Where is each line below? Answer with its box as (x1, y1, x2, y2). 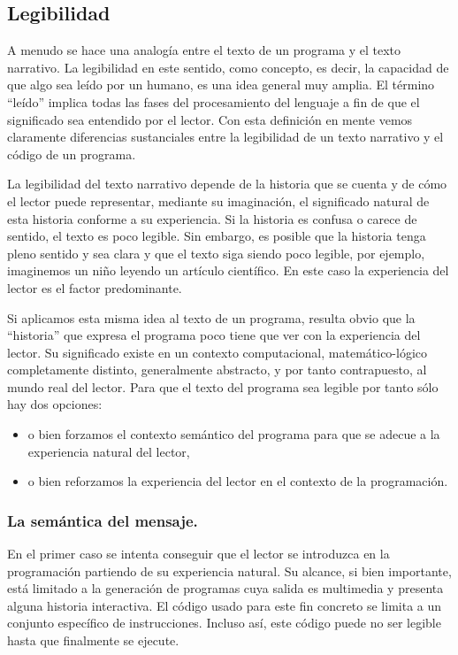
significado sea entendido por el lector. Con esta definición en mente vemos (7, 110, 413, 128)
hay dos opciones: (7, 395, 103, 413)
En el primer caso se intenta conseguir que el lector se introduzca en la (7, 544, 390, 563)
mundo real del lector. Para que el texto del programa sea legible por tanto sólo (7, 377, 439, 396)
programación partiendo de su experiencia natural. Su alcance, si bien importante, (7, 561, 452, 580)
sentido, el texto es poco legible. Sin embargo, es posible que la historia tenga (7, 227, 426, 245)
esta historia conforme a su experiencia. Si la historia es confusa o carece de (7, 209, 417, 227)
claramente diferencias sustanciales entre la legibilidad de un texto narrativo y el (7, 127, 444, 146)
